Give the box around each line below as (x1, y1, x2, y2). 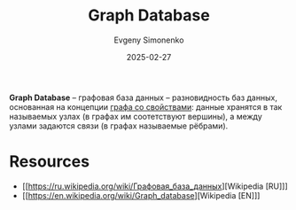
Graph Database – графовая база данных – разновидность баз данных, (9, 92, 277, 103)
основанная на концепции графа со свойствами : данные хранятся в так (9, 101, 283, 112)
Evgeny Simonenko (113, 35, 184, 45)
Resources (9, 152, 90, 172)
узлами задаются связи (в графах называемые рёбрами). (9, 121, 229, 131)
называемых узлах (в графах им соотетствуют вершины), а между (9, 111, 263, 121)
